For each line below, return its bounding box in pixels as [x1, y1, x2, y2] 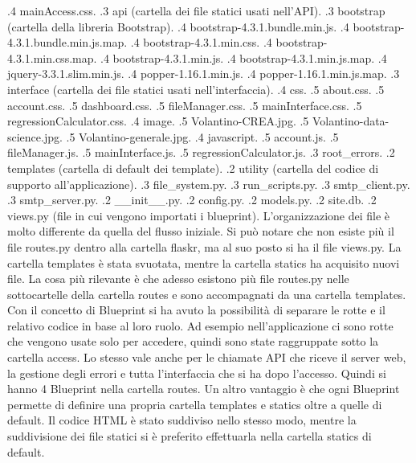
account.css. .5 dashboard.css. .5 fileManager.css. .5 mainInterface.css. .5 [7, 96, 362, 113]
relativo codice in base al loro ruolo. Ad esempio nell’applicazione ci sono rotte [7, 317, 394, 334]
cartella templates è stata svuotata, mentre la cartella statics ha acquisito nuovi [7, 254, 400, 271]
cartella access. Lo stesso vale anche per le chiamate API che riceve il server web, [7, 349, 406, 366]
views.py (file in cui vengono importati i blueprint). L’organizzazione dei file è [7, 207, 390, 223]
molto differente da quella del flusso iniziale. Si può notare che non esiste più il [7, 223, 394, 240]
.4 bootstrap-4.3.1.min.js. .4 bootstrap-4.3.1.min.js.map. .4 [100, 49, 387, 66]
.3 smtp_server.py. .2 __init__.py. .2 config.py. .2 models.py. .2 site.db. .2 [7, 191, 377, 208]
